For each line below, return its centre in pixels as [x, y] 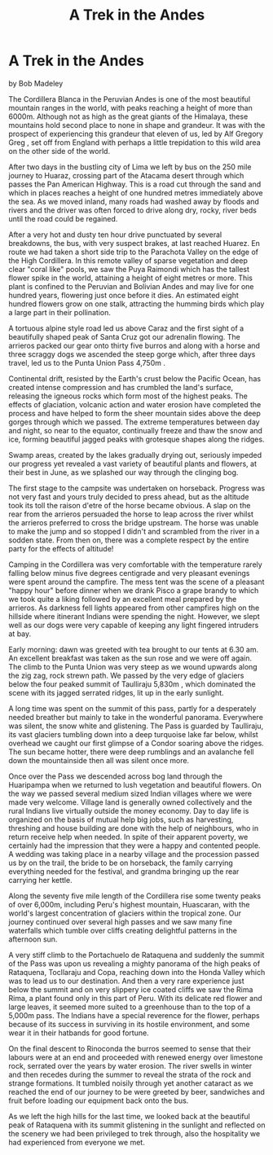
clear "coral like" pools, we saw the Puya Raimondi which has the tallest [129, 269]
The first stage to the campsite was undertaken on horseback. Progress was [137, 488]
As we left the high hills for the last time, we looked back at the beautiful [130, 1116]
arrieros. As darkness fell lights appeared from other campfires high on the [134, 608]
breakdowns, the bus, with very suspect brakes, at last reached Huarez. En [134, 243]
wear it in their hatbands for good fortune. [79, 1033]
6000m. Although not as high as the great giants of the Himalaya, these [128, 116]
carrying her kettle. [40, 880]
